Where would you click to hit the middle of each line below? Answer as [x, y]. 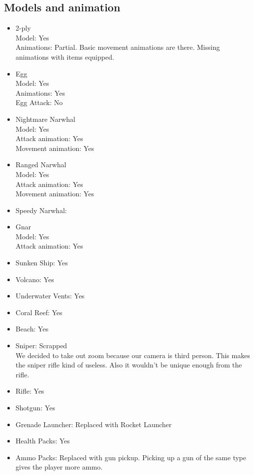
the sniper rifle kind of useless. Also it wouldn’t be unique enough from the [129, 365]
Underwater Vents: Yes [50, 296]
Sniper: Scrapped [41, 346]
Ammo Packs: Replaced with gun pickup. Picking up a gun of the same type [131, 457]
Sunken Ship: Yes [42, 263]
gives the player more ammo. [59, 467]
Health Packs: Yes [43, 441]
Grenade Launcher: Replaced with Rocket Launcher [94, 424]
